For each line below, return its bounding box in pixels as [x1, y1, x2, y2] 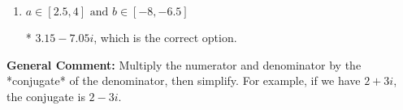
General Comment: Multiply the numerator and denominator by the [6, 56, 362, 73]
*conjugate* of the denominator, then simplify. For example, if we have [6, 72, 361, 89]
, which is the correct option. [93, 29, 237, 45]
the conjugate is [6, 87, 85, 104]
